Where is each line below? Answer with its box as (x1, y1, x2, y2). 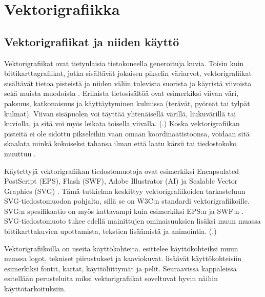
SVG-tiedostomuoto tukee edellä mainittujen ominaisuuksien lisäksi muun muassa (4, 215, 261, 226)
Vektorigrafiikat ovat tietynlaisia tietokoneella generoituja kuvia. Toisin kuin (4, 57, 244, 68)
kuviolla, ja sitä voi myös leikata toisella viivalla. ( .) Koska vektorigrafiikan (4, 118, 240, 129)
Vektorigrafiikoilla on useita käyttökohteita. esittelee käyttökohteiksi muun (4, 243, 238, 253)
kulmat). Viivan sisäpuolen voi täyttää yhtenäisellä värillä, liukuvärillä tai (4, 108, 236, 118)
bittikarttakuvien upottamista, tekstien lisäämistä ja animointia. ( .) (4, 226, 217, 236)
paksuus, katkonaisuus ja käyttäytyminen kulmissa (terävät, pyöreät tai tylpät (4, 97, 250, 108)
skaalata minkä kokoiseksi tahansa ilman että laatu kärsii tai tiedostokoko (4, 138, 237, 149)
